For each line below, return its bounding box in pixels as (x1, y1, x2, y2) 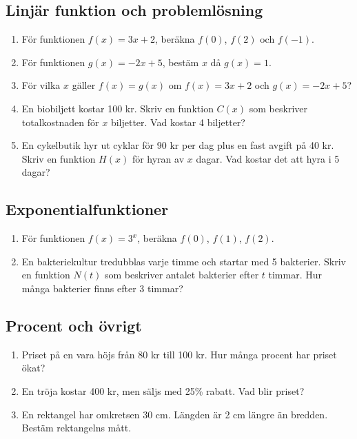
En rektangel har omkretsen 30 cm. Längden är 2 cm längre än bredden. (21, 407, 328, 421)
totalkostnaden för (21, 114, 99, 129)
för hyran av (132, 151, 185, 165)
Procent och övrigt (6, 314, 142, 336)
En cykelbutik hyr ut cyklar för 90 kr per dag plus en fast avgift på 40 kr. (21, 138, 334, 152)
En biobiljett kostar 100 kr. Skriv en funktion (21, 101, 214, 115)
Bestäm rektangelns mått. (21, 420, 132, 435)
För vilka (21, 78, 61, 92)
